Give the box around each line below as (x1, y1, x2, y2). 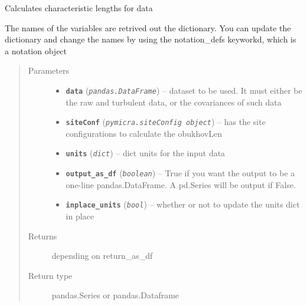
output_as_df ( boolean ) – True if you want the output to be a (66, 167, 295, 179)
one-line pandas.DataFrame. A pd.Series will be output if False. (66, 178, 296, 190)
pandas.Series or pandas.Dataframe (51, 289, 179, 301)
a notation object (5, 44, 67, 57)
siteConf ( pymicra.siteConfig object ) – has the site (66, 116, 266, 128)
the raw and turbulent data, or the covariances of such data (66, 96, 282, 108)
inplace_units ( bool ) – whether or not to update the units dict (66, 198, 300, 210)
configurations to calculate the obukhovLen (66, 127, 222, 139)
